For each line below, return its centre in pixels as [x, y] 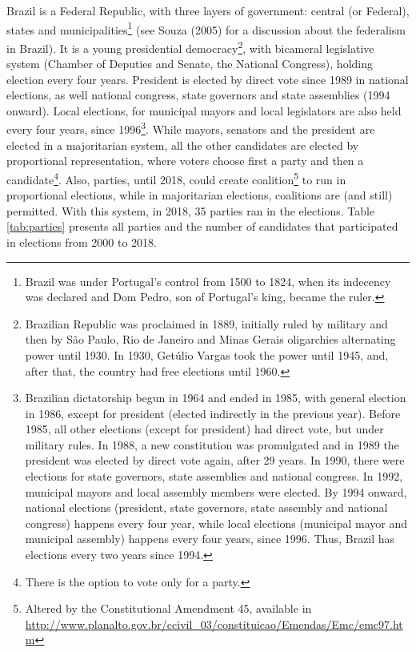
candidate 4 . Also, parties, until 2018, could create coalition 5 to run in [176, 178]
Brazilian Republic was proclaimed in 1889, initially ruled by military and [206, 323]
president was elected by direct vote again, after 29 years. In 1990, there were [215, 460]
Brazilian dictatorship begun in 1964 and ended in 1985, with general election [216, 398]
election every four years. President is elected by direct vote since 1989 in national [208, 79]
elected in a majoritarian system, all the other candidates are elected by [183, 145]
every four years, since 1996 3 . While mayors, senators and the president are [191, 128]
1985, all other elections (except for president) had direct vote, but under [204, 429]
